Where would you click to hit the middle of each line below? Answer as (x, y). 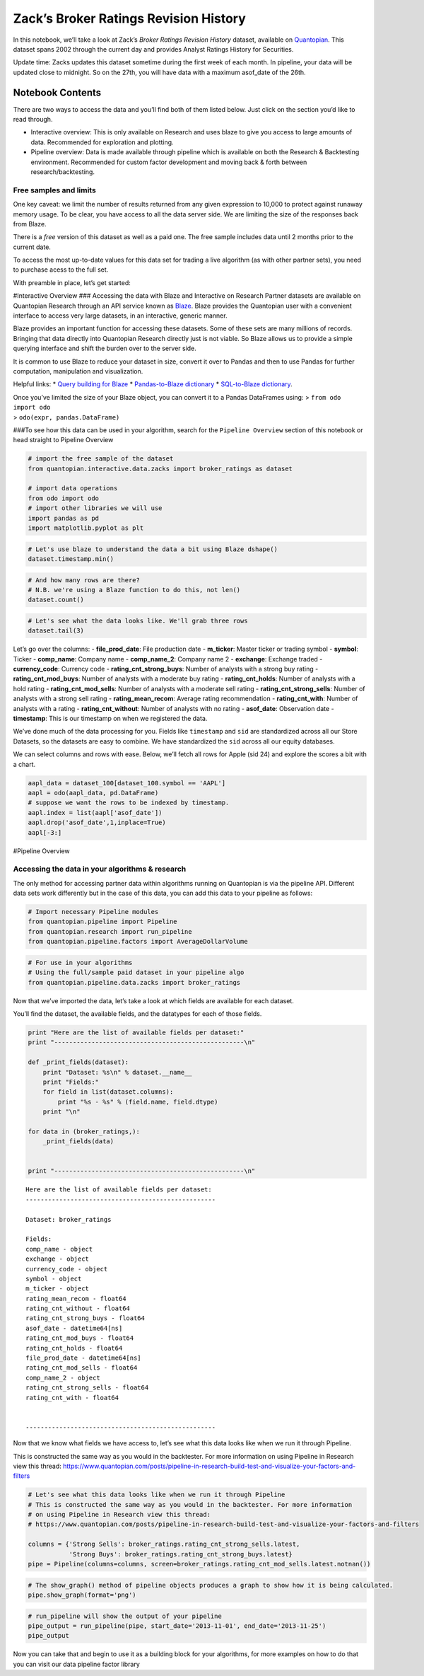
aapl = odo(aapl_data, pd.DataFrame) (93, 793)
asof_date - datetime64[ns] (74, 1328)
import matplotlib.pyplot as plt (86, 528)
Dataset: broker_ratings (69, 1219)
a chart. (24, 764)
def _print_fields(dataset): (78, 1062)
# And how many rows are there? (84, 580)
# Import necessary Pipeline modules (93, 912)
